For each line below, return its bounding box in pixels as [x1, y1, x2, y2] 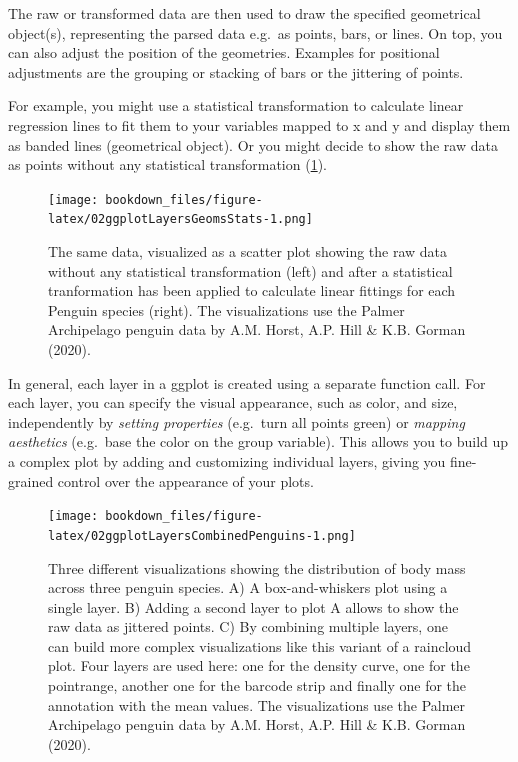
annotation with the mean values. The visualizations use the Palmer [48, 694, 466, 715]
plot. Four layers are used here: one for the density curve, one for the [48, 655, 470, 676]
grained [8, 470, 54, 491]
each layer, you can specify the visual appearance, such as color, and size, [8, 392, 458, 413]
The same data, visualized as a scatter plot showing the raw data [48, 241, 448, 262]
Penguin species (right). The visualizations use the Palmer [48, 299, 405, 320]
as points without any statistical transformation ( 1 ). [8, 154, 327, 175]
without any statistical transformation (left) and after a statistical [48, 260, 453, 281]
